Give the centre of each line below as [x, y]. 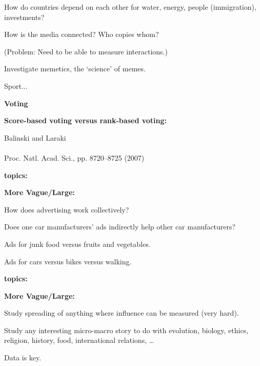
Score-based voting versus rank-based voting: [85, 120]
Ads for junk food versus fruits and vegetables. [77, 244]
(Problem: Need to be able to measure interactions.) [86, 51]
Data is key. [23, 358]
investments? [24, 17]
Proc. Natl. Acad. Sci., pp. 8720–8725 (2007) [74, 157]
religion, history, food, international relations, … [79, 340]
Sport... [16, 85]
